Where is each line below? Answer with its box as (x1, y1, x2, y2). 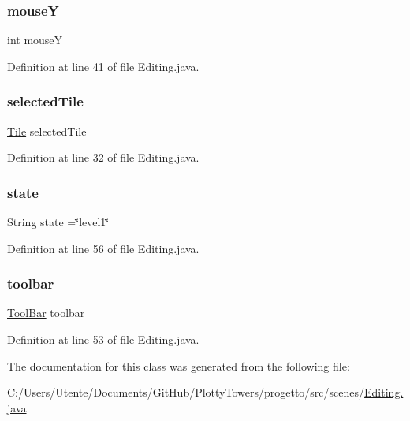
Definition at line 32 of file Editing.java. (7, 149, 199, 166)
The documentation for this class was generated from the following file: (7, 357, 350, 374)
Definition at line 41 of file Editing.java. (7, 58, 199, 74)
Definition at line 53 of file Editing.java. (7, 331, 199, 348)
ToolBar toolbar (7, 304, 85, 321)
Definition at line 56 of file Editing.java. (7, 240, 199, 256)
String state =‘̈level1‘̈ (7, 214, 110, 230)
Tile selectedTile (7, 122, 87, 139)
